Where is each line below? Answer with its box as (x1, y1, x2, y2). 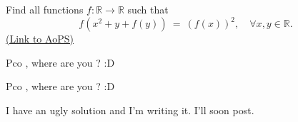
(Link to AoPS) (6, 31, 74, 46)
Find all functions (6, 2, 84, 16)
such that (127, 2, 169, 16)
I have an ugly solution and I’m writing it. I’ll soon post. (6, 102, 254, 117)
